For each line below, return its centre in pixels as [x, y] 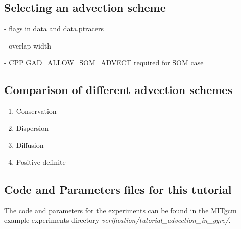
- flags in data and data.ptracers [54, 29]
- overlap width [28, 45]
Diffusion [30, 145]
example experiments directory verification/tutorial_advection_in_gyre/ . [117, 220]
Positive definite [41, 162]
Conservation [36, 111]
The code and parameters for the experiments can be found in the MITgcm [121, 210]
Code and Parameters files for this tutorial [118, 189]
